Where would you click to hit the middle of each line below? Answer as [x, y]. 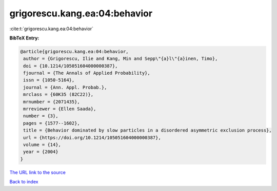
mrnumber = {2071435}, [52, 102]
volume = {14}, [42, 145]
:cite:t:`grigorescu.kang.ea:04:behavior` [52, 29]
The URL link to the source [38, 172]
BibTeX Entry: [24, 38]
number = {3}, [41, 116]
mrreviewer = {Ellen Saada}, [60, 109]
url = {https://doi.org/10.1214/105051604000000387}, [92, 137]
